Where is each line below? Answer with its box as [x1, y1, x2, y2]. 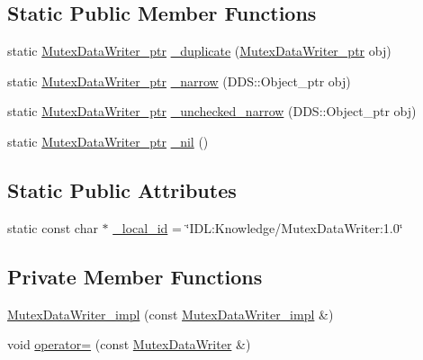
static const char [7, 218, 98, 237]
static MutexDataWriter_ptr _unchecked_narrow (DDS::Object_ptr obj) [7, 102, 417, 121]
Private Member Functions [7, 262, 263, 290]
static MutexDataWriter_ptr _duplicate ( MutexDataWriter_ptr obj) [7, 41, 391, 60]
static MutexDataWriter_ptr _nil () [7, 131, 209, 150]
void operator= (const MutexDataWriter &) [7, 335, 251, 354]
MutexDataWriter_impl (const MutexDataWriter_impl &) [7, 304, 334, 323]
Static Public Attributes [7, 175, 237, 203]
